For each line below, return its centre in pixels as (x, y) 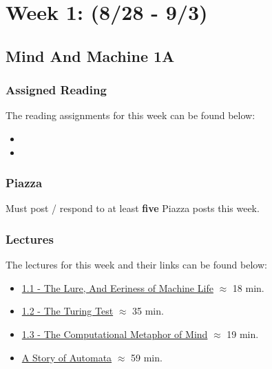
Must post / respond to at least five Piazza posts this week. (133, 208)
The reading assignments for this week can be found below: (130, 115)
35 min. (148, 311)
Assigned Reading (56, 90)
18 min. (248, 287)
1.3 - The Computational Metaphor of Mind (115, 334)
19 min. (243, 334)
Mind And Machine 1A (90, 55)
